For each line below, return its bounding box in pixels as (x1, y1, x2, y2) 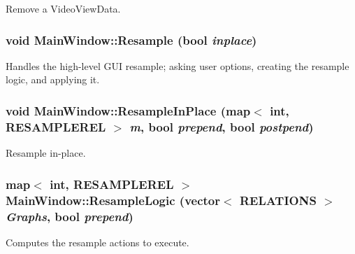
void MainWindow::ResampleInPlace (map (6, 101, 251, 119)
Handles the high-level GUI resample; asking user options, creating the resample (6, 58, 349, 73)
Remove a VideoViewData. (6, 1, 121, 15)
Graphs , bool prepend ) (6, 207, 133, 225)
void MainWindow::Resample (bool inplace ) (6, 31, 257, 48)
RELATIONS (239, 191, 317, 209)
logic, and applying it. (6, 72, 100, 87)
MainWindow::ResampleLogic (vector (6, 191, 221, 209)
